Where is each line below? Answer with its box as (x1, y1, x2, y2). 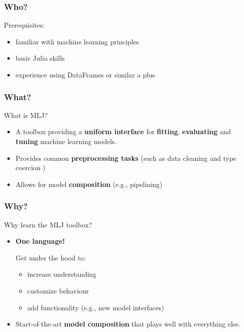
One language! (15, 236, 65, 246)
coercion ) (15, 162, 46, 173)
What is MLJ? (4, 110, 48, 120)
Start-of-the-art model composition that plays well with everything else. (15, 319, 241, 329)
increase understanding (27, 269, 96, 279)
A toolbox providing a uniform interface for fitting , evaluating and (15, 126, 231, 137)
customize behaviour (27, 285, 89, 295)
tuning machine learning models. (15, 136, 117, 146)
